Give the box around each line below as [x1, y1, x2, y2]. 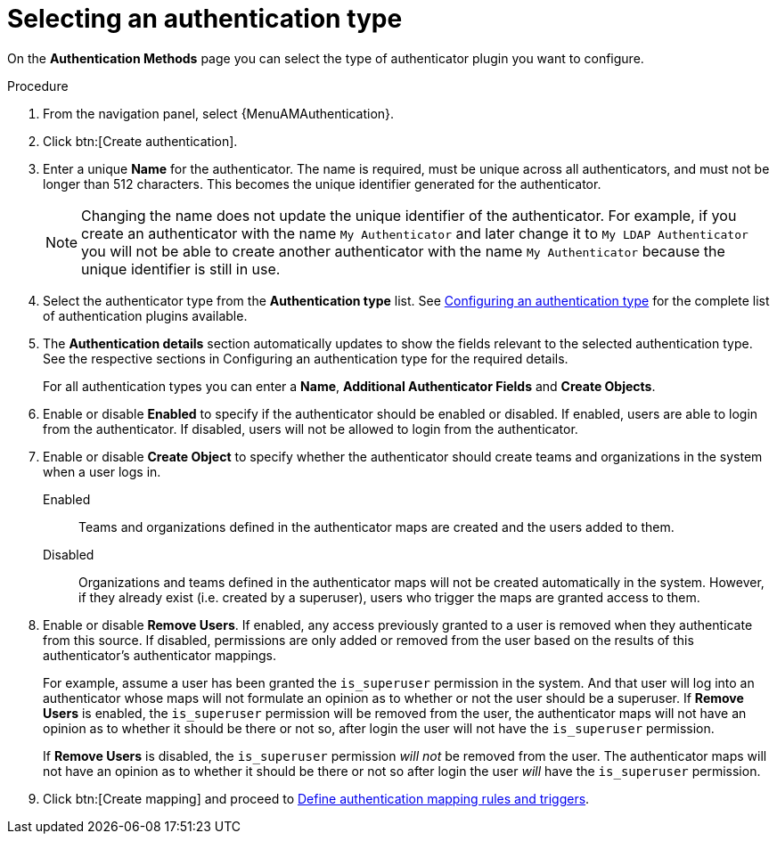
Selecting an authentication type [7, 4, 403, 34]
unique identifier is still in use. [81, 259, 281, 278]
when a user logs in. [43, 463, 161, 479]
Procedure [7, 78, 69, 94]
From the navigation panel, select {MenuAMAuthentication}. [43, 105, 395, 121]
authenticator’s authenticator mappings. [43, 647, 277, 663]
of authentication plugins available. [43, 307, 248, 323]
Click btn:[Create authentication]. [43, 133, 238, 149]
